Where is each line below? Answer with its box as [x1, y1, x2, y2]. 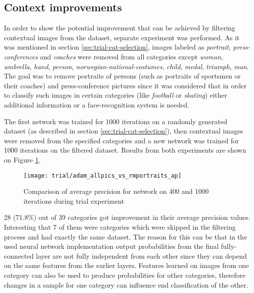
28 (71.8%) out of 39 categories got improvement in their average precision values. [4, 212, 251, 222]
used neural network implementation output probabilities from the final [4, 241, 219, 251]
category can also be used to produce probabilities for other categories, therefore [4, 269, 246, 280]
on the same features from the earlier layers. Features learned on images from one [4, 260, 249, 270]
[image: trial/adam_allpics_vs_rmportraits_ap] [24, 172, 182, 179]
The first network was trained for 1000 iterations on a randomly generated [4, 116, 228, 126]
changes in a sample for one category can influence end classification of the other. [4, 279, 249, 290]
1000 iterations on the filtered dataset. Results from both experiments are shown [4, 145, 246, 155]
